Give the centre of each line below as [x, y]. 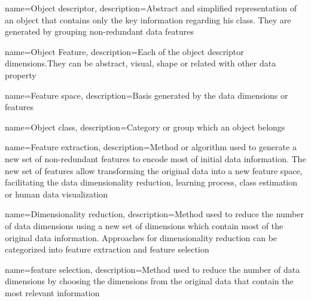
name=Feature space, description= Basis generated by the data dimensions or [147, 95]
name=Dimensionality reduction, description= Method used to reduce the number [154, 214]
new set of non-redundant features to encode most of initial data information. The [155, 158]
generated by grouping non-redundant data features [100, 31]
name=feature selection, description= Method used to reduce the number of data [153, 269]
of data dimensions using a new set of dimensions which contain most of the [144, 225]
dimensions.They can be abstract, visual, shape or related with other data [141, 63]
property [21, 75]
